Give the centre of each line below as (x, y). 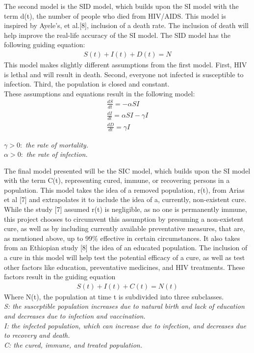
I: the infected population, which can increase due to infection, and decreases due (125, 325)
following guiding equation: (45, 44)
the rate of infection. (57, 154)
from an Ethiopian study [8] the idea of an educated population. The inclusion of (126, 248)
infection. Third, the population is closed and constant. (87, 84)
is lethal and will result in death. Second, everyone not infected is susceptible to (124, 74)
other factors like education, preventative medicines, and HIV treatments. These (125, 267)
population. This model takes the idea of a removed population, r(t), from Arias (124, 190)
